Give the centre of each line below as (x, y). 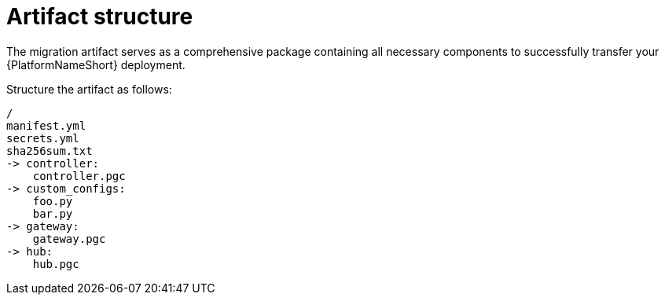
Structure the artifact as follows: (89, 89)
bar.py (53, 213)
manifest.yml (46, 125)
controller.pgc (79, 176)
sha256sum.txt (50, 150)
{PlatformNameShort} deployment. (96, 64)
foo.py (53, 201)
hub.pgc (56, 264)
